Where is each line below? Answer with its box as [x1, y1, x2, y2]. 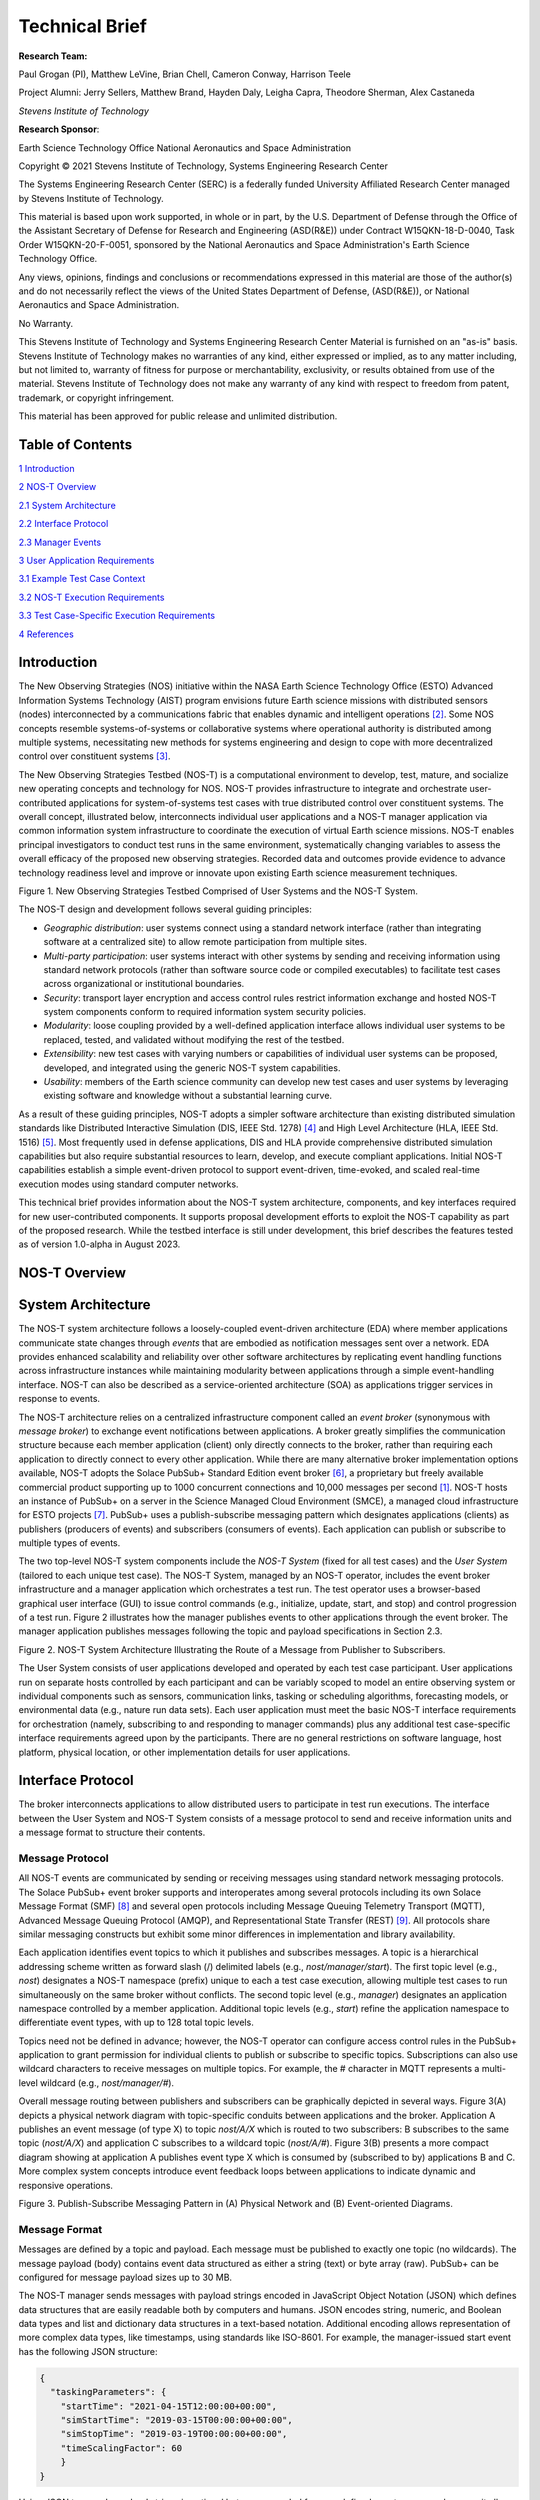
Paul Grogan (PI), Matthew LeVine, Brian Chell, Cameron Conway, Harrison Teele [18, 68, 352, 80]
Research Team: [18, 50, 88, 62]
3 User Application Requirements [18, 555, 155, 566]
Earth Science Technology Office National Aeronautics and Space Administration [18, 141, 352, 154]
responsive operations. [18, 2179, 114, 2191]
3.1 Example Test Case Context [18, 573, 146, 585]
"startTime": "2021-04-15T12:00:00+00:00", [60, 2400, 277, 2412]
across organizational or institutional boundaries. [43, 978, 245, 990]
